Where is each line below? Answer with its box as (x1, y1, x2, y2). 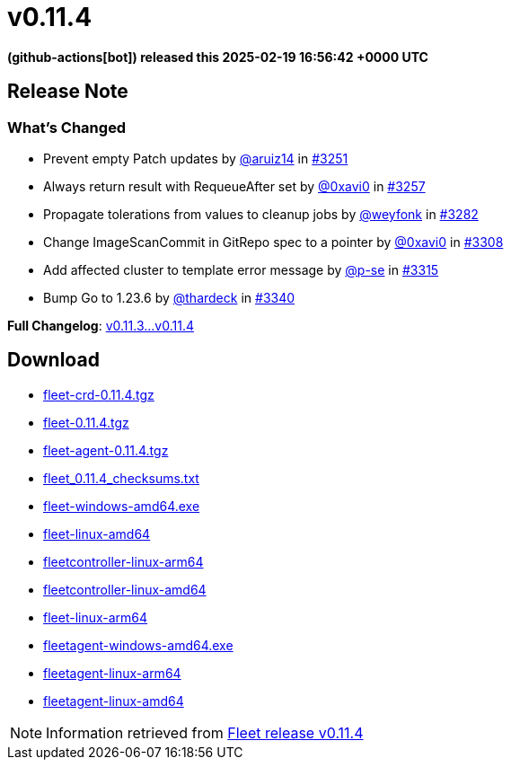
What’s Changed (7, 118, 127, 137)
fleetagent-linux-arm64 (43, 665, 181, 681)
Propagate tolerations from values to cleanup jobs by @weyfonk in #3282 (43, 206, 479, 222)
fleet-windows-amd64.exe (43, 498, 200, 514)
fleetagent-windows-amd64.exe (43, 637, 233, 653)
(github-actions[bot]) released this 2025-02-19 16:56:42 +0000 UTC (7, 48, 428, 65)
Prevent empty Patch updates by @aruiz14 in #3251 (43, 150, 348, 166)
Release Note (7, 80, 128, 103)
